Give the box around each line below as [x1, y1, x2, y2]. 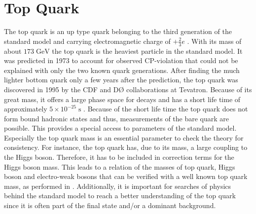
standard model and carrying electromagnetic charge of [4, 36, 171, 46]
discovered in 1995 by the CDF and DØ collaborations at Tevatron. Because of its [4, 84, 252, 94]
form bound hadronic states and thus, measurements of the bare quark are [4, 113, 229, 123]
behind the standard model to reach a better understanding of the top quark [4, 190, 236, 201]
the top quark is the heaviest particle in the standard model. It [52, 45, 243, 56]
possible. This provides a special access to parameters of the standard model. [4, 123, 237, 133]
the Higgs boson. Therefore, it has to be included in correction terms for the [4, 152, 234, 162]
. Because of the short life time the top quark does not [83, 104, 248, 114]
